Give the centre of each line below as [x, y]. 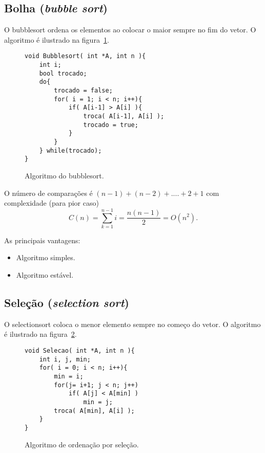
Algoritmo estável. [45, 275]
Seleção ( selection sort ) [67, 302]
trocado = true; [111, 125]
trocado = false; [83, 91]
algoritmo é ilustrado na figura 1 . [57, 39]
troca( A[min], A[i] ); [94, 411]
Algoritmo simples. [46, 257]
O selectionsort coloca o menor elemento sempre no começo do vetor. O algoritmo [132, 324]
